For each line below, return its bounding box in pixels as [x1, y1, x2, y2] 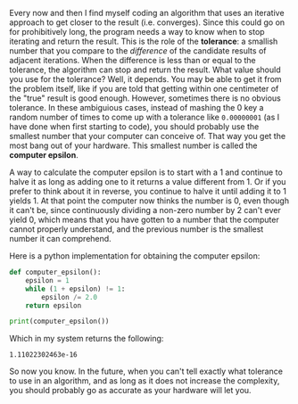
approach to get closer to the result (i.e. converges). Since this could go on [9, 17, 286, 28]
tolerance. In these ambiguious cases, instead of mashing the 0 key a [9, 103, 264, 112]
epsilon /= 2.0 [41, 293, 98, 301]
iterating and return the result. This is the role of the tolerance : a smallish [9, 36, 278, 46]
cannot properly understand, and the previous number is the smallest [9, 224, 264, 235]
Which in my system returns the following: [9, 334, 164, 344]
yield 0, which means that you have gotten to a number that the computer [9, 214, 279, 225]
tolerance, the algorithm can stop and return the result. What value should [9, 64, 281, 75]
